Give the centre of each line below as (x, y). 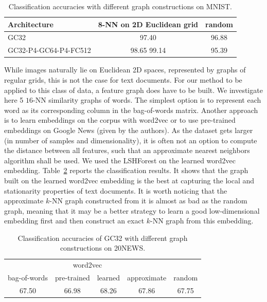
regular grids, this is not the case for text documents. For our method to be (123, 79)
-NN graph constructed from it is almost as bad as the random (148, 201)
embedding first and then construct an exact (74, 221)
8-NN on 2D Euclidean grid (148, 24)
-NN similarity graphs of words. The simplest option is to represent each (147, 100)
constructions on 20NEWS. (103, 248)
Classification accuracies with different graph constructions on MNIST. (120, 6)
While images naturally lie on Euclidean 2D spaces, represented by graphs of (125, 70)
